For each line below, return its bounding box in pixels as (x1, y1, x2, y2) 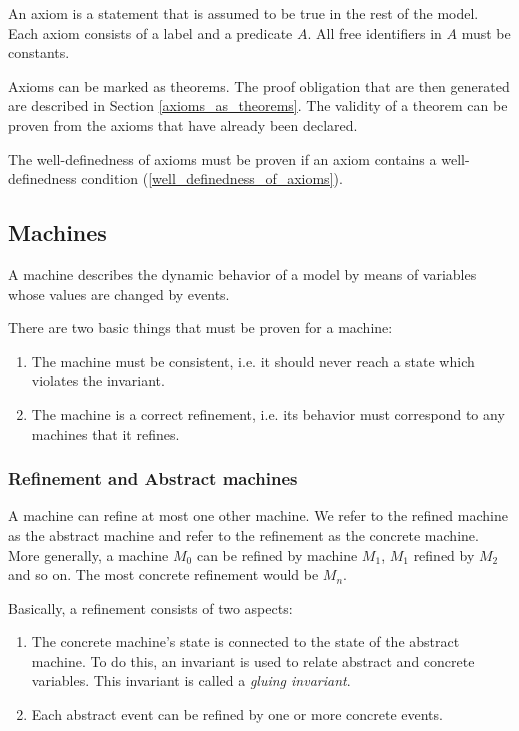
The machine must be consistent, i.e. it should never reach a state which (31, 350, 475, 371)
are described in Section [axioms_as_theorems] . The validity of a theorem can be (8, 95, 508, 116)
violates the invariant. (31, 370, 165, 391)
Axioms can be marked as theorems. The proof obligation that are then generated (8, 75, 510, 96)
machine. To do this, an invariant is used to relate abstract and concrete (31, 650, 475, 671)
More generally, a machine (8, 544, 169, 565)
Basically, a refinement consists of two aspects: (8, 597, 293, 618)
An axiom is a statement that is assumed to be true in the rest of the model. (8, 3, 479, 23)
